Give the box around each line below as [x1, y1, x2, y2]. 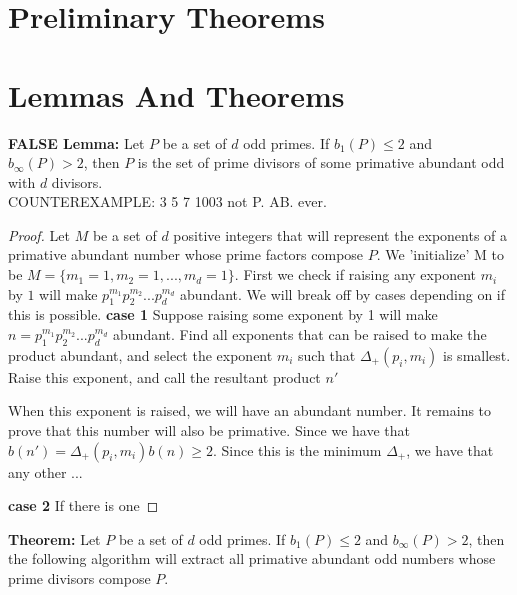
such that [298, 344, 356, 365]
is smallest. [443, 344, 511, 365]
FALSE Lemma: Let [8, 132, 145, 153]
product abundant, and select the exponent [8, 344, 273, 365]
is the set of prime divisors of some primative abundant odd [137, 152, 505, 173]
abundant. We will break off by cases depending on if [180, 283, 506, 304]
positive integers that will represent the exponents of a [173, 224, 508, 245]
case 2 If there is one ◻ [8, 495, 159, 516]
